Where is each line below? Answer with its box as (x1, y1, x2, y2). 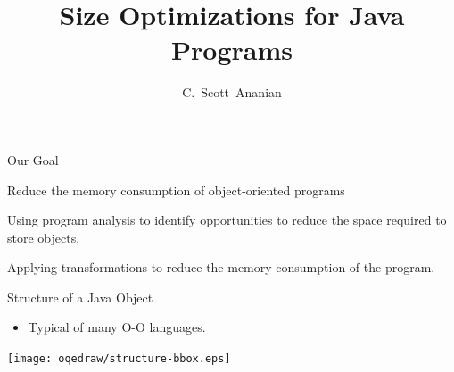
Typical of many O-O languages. (28, 318, 206, 336)
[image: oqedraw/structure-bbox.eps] (7, 352, 231, 366)
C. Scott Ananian (182, 83, 282, 102)
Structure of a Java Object (7, 287, 153, 306)
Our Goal (7, 150, 59, 169)
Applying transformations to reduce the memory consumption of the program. (7, 258, 435, 277)
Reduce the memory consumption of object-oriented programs (7, 180, 345, 199)
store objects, (7, 227, 80, 246)
